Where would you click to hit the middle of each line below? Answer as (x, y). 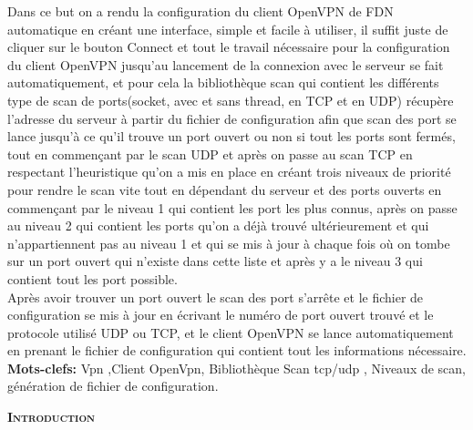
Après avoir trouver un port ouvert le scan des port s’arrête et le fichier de (216, 297)
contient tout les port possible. (93, 278)
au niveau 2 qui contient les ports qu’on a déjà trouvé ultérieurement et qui (218, 225)
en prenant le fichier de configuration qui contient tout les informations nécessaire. (237, 350)
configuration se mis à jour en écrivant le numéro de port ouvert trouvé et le (221, 315)
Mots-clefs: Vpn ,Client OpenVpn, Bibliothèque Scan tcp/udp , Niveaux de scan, (237, 368)
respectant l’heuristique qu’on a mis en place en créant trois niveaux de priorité (229, 172)
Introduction (51, 417)
